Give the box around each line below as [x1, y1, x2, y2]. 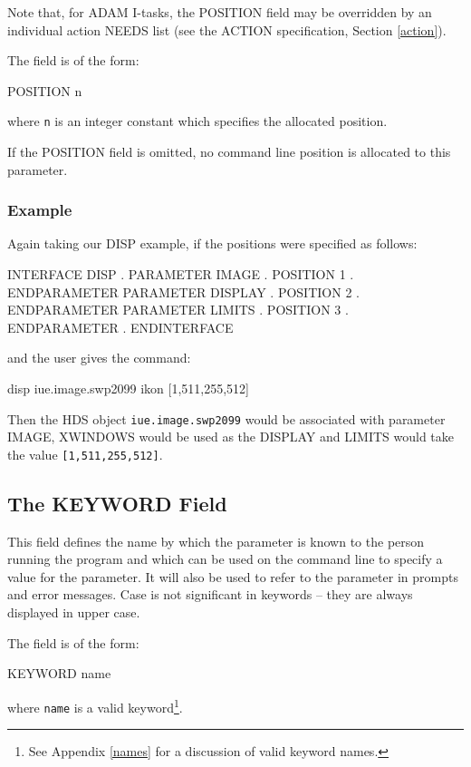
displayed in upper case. [7, 603, 140, 622]
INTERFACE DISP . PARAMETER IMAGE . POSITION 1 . [7, 265, 354, 284]
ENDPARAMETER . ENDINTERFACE [7, 317, 234, 336]
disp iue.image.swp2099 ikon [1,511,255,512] [7, 379, 249, 397]
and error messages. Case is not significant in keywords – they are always [7, 585, 413, 604]
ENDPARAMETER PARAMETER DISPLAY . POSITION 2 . [7, 282, 360, 301]
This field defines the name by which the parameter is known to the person [7, 531, 425, 550]
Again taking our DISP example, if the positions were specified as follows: [7, 234, 418, 253]
